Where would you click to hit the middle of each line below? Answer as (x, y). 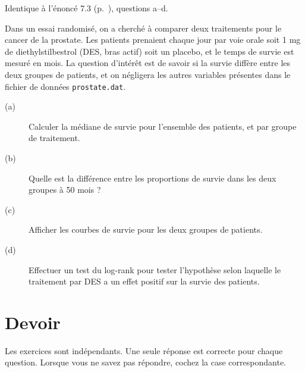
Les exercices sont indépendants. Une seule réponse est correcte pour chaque (144, 350)
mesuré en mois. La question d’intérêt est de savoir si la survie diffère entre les (148, 63)
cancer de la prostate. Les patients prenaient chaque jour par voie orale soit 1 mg (153, 40)
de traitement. (54, 138)
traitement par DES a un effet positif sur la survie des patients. (144, 281)
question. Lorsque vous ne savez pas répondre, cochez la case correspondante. (145, 362)
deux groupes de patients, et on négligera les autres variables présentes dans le (148, 74)
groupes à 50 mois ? (65, 190)
